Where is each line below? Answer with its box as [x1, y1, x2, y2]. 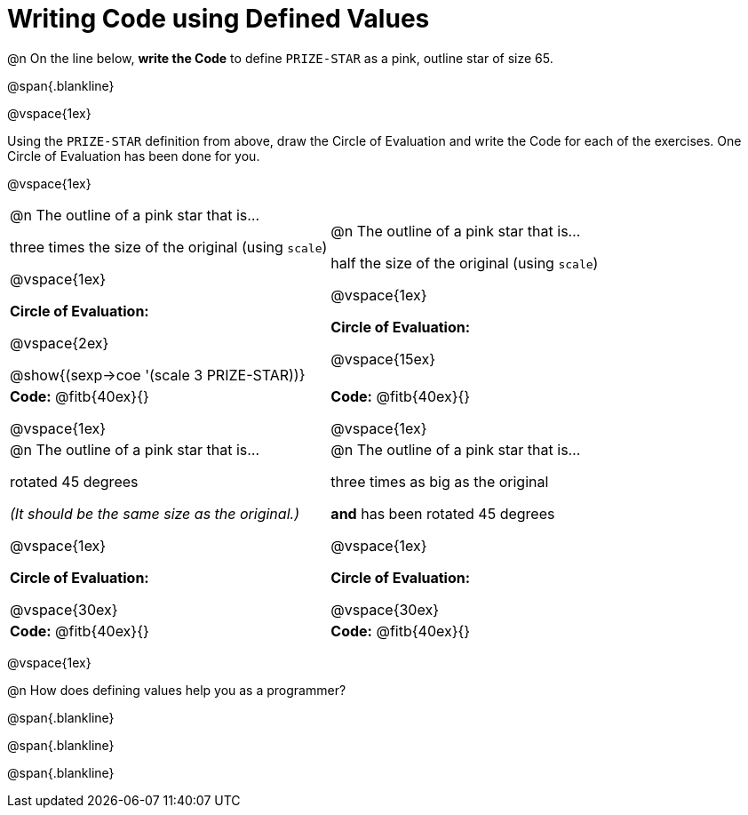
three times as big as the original [330, 472, 549, 491]
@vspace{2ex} [10, 333, 109, 352]
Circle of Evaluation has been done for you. [7, 148, 260, 164]
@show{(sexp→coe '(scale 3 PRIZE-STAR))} [10, 365, 306, 384]
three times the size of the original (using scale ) [10, 237, 328, 256]
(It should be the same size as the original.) [10, 504, 299, 523]
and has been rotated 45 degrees [330, 504, 555, 523]
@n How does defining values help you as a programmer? [7, 682, 346, 698]
